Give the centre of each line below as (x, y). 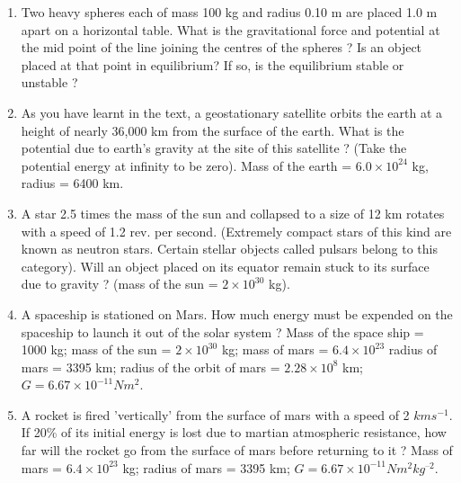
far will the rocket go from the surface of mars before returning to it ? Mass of (237, 450)
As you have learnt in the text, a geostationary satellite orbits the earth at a (232, 112)
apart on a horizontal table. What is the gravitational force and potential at (230, 29)
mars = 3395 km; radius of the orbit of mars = (151, 367)
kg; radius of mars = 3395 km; (206, 467)
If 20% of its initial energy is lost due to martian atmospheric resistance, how (234, 432)
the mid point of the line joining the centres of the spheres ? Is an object (222, 47)
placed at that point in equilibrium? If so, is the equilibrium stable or (213, 64)
